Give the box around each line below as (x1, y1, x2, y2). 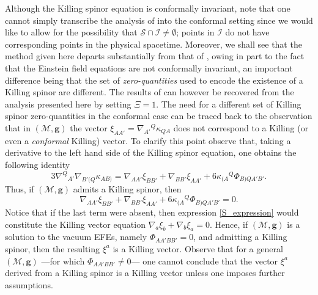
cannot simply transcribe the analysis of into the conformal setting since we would (5, 13, 313, 26)
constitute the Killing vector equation (5, 217, 146, 230)
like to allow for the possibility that (5, 26, 138, 38)
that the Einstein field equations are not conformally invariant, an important (5, 61, 293, 74)
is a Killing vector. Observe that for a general (113, 242, 283, 255)
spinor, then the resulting (5, 242, 100, 255)
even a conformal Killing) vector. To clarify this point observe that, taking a (5, 134, 291, 147)
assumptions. (5, 278, 53, 291)
